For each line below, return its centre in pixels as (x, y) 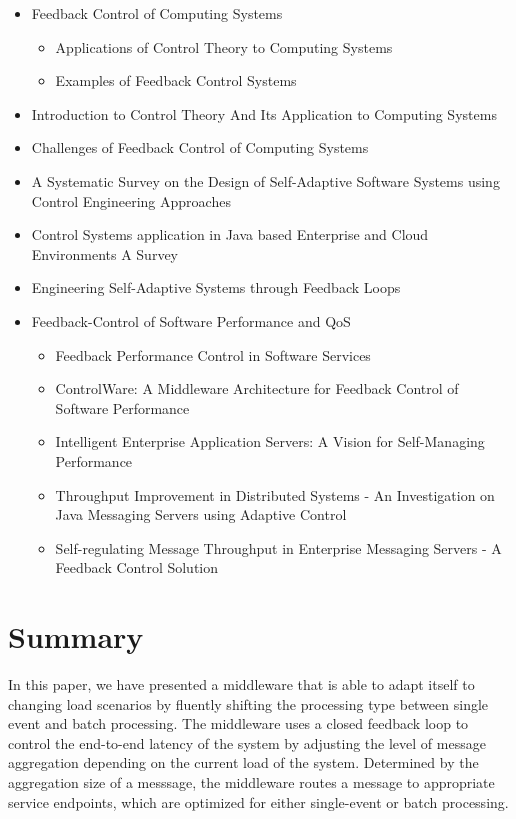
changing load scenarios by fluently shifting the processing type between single (248, 703)
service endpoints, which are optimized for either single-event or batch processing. (258, 801)
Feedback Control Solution (137, 567)
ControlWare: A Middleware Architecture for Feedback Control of (257, 388)
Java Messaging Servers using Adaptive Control (201, 514)
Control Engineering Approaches (131, 200)
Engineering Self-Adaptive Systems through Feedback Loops (216, 287)
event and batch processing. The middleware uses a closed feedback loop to (238, 723)
